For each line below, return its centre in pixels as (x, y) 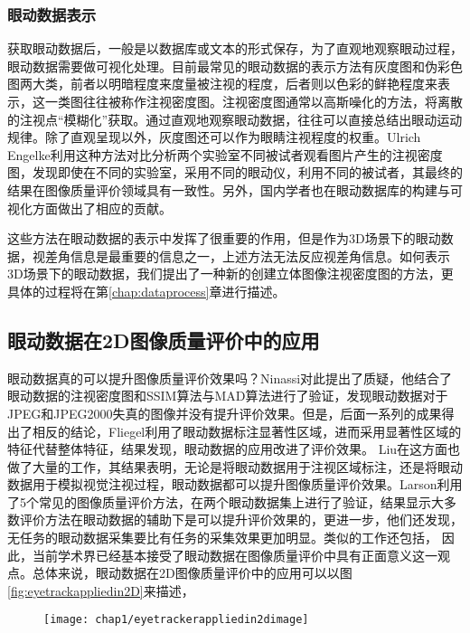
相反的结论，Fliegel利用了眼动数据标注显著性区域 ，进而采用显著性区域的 (247, 431)
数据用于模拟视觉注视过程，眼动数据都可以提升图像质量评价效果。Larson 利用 (235, 484)
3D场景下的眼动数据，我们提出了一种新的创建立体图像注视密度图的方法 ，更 (230, 274)
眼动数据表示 (52, 14)
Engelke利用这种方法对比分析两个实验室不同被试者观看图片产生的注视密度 (225, 154)
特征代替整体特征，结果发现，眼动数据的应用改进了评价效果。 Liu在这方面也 (234, 449)
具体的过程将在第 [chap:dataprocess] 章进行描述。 (146, 291)
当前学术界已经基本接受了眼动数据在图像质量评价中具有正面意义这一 (235, 555)
